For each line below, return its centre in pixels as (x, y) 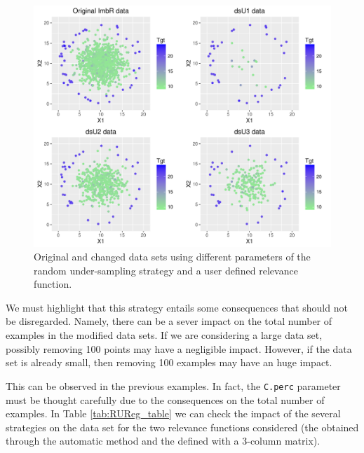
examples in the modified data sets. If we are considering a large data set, (164, 335)
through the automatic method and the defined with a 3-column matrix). (163, 441)
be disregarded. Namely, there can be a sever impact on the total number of (169, 321)
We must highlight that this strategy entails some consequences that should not (177, 307)
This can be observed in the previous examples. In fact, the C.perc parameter (173, 385)
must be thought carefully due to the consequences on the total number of (165, 399)
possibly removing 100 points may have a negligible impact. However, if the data (179, 348)
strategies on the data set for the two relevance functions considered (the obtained (182, 427)
